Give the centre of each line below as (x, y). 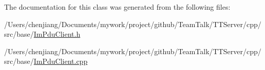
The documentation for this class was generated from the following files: (117, 7)
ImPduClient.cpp (61, 61)
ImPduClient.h (57, 34)
